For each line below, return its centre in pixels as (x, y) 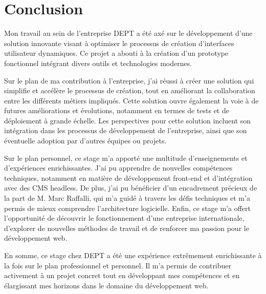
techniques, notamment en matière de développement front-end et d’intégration (128, 177)
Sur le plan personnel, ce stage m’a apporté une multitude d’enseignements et (126, 157)
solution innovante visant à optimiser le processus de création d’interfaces (119, 43)
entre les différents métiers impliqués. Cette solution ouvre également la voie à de (131, 100)
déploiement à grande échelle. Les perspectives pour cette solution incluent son (128, 120)
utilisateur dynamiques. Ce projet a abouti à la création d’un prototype (116, 53)
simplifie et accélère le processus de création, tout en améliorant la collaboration (130, 90)
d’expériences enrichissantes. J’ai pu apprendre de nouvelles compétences (118, 168)
